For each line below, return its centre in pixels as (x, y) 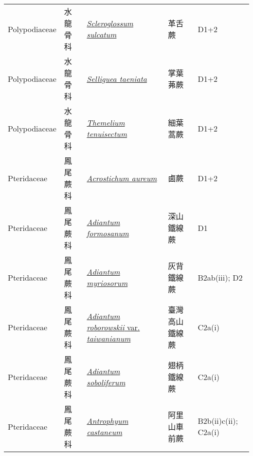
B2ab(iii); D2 (220, 277)
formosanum (108, 233)
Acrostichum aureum (122, 178)
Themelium (106, 123)
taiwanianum (109, 338)
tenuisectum (107, 134)
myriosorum (107, 283)
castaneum (105, 432)
